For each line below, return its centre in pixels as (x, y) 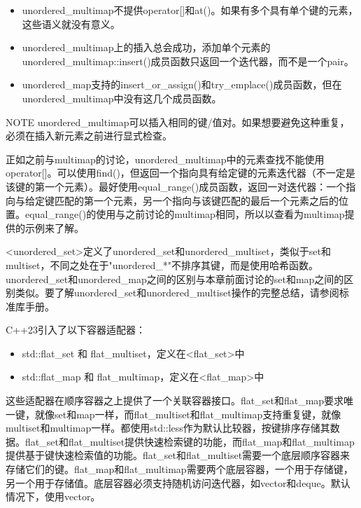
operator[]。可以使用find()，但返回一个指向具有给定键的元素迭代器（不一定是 (180, 173)
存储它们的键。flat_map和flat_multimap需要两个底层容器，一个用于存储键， (179, 469)
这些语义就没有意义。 (71, 23)
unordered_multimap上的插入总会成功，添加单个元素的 (146, 47)
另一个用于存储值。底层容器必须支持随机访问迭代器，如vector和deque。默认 (178, 482)
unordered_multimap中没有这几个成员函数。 (122, 98)
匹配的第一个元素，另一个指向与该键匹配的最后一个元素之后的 (196, 200)
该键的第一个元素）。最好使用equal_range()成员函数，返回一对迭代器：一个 (176, 186)
